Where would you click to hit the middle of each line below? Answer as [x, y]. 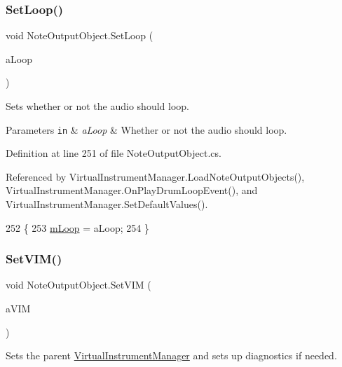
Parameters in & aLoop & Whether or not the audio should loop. [146, 129]
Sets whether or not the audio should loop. [97, 106]
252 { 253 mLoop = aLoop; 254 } [77, 227]
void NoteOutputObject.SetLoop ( [80, 35]
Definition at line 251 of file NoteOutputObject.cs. [114, 153]
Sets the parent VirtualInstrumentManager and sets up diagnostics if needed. [171, 355]
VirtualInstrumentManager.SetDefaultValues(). [107, 204]
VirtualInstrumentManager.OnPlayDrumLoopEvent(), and [132, 190]
